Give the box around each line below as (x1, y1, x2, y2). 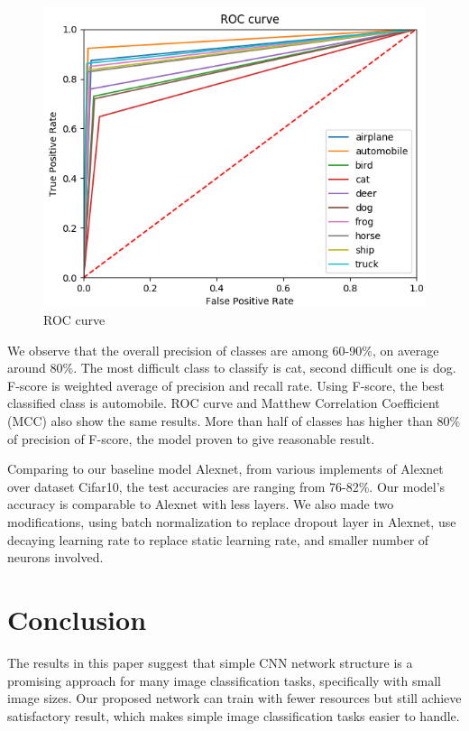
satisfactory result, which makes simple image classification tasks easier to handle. (7, 706, 460, 725)
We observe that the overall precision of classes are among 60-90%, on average (7, 340, 439, 359)
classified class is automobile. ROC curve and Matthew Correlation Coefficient (7, 393, 440, 412)
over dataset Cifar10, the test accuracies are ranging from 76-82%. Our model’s (7, 477, 446, 495)
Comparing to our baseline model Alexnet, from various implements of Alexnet (7, 459, 444, 478)
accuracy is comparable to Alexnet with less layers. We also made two (7, 495, 394, 514)
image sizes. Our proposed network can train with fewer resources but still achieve (7, 689, 462, 708)
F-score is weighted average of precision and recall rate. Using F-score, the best (7, 375, 445, 394)
